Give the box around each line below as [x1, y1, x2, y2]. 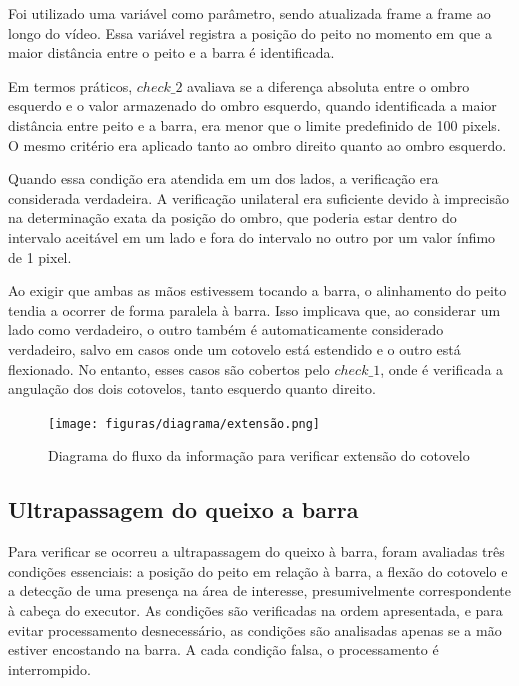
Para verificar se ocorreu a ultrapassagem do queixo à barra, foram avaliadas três [8, 541, 505, 562]
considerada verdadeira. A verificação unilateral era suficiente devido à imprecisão [8, 187, 510, 208]
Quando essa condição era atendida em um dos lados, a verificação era [8, 168, 439, 189]
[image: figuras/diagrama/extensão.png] [48, 416, 321, 431]
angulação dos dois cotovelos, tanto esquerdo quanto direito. [8, 378, 376, 399]
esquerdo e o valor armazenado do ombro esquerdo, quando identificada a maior [8, 95, 497, 116]
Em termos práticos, [8, 75, 133, 96]
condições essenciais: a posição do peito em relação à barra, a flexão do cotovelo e [8, 560, 508, 581]
